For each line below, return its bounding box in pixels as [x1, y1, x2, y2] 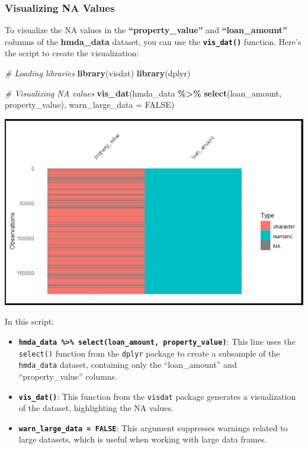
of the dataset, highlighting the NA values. [18, 402, 174, 414]
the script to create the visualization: [5, 47, 139, 59]
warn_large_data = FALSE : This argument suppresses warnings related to [18, 421, 288, 434]
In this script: [5, 315, 54, 328]
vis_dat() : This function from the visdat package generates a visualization [18, 390, 296, 402]
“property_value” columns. [18, 370, 118, 382]
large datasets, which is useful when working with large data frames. [18, 433, 267, 445]
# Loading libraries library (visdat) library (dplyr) [5, 67, 191, 79]
